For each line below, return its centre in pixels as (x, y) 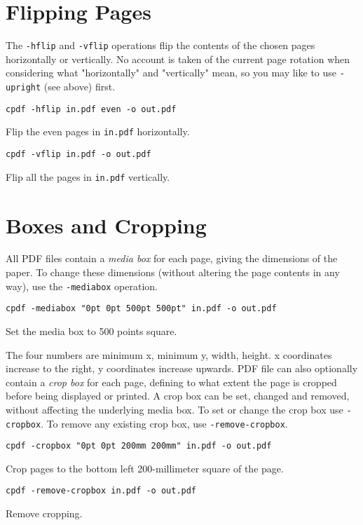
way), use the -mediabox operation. (82, 286)
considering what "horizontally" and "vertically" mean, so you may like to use (171, 73)
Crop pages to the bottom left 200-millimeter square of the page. (145, 468)
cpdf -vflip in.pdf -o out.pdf (78, 154)
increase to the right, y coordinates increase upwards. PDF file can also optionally (182, 368)
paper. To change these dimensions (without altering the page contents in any (173, 272)
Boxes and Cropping (106, 225)
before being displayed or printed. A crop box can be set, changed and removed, (178, 396)
